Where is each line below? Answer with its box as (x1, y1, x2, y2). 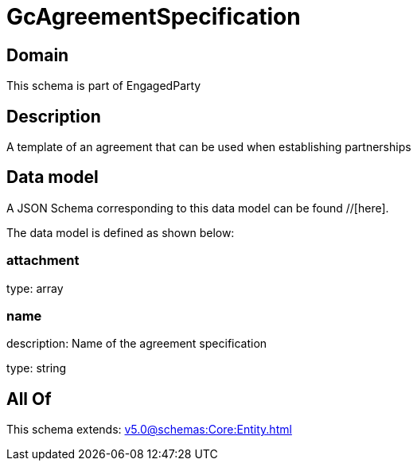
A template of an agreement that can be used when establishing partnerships (6, 140, 411, 154)
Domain (6, 45, 69, 65)
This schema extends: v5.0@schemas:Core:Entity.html (6, 422, 292, 437)
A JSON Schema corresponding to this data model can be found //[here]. (6, 200, 389, 215)
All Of (6, 388, 52, 409)
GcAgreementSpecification (6, 3, 301, 30)
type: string (6, 361, 67, 376)
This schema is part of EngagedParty (6, 79, 201, 93)
